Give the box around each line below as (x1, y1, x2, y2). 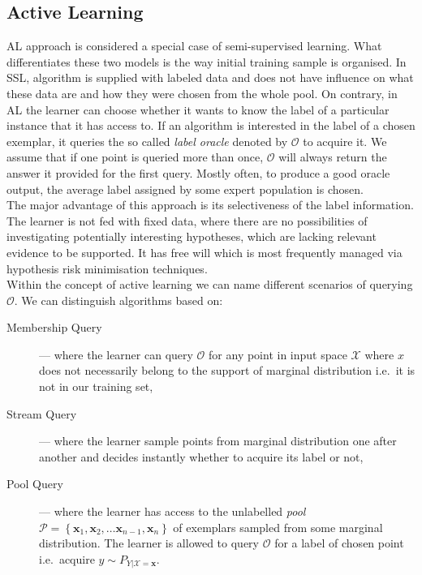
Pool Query (6, 475, 63, 492)
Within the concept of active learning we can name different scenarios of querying (6, 276, 413, 293)
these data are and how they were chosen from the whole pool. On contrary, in (6, 84, 398, 101)
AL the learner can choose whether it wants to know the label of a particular (6, 101, 390, 118)
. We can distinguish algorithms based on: (14, 291, 223, 308)
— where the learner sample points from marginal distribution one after (39, 432, 397, 449)
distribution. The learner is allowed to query (39, 534, 259, 551)
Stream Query (6, 405, 77, 422)
